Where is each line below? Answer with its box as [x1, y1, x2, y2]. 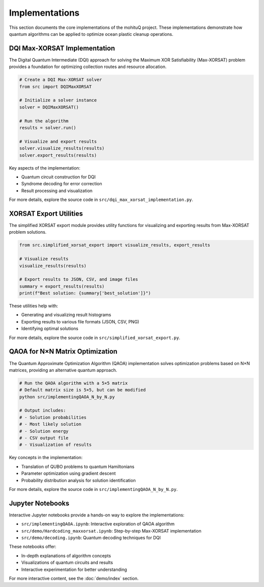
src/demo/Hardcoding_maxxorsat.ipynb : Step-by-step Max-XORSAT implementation [21, 528, 201, 534]
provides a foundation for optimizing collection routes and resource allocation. [9, 64, 167, 70]
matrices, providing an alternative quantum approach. [9, 367, 117, 373]
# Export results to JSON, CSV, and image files [19, 277, 138, 282]
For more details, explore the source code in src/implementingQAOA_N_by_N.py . [9, 486, 178, 492]
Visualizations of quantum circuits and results [21, 560, 113, 565]
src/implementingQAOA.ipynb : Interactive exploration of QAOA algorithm [21, 521, 175, 527]
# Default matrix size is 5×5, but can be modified [19, 387, 146, 393]
